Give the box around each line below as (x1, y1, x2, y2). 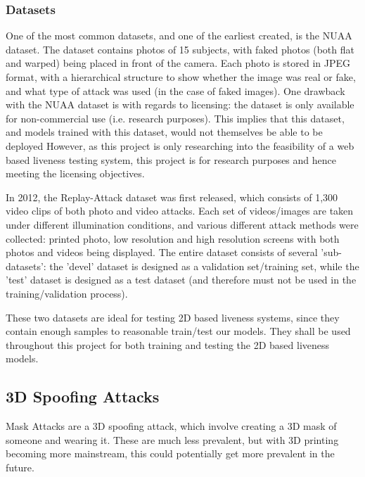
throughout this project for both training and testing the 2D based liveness (6, 337, 330, 352)
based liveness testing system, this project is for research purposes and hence (6, 152, 336, 167)
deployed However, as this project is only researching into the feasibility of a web (6, 138, 354, 153)
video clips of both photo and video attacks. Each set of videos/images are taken (6, 203, 354, 218)
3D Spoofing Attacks (6, 386, 160, 407)
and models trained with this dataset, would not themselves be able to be (6, 125, 323, 139)
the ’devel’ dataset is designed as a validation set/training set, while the (49, 258, 359, 273)
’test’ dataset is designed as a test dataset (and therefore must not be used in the (6, 272, 357, 287)
